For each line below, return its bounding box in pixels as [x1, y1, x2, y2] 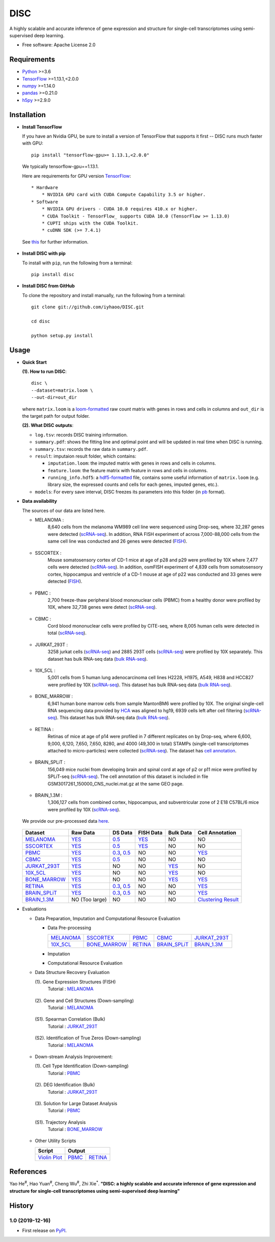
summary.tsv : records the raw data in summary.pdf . [35, 446, 148, 452]
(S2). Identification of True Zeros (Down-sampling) [35, 1035, 142, 1041]
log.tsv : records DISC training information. [35, 431, 128, 438]
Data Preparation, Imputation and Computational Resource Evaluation [35, 915, 180, 922]
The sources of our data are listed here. [22, 507, 105, 514]
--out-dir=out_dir [31, 395, 77, 400]
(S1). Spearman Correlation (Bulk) [35, 1016, 105, 1022]
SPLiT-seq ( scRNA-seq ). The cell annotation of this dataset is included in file [47, 773, 208, 779]
